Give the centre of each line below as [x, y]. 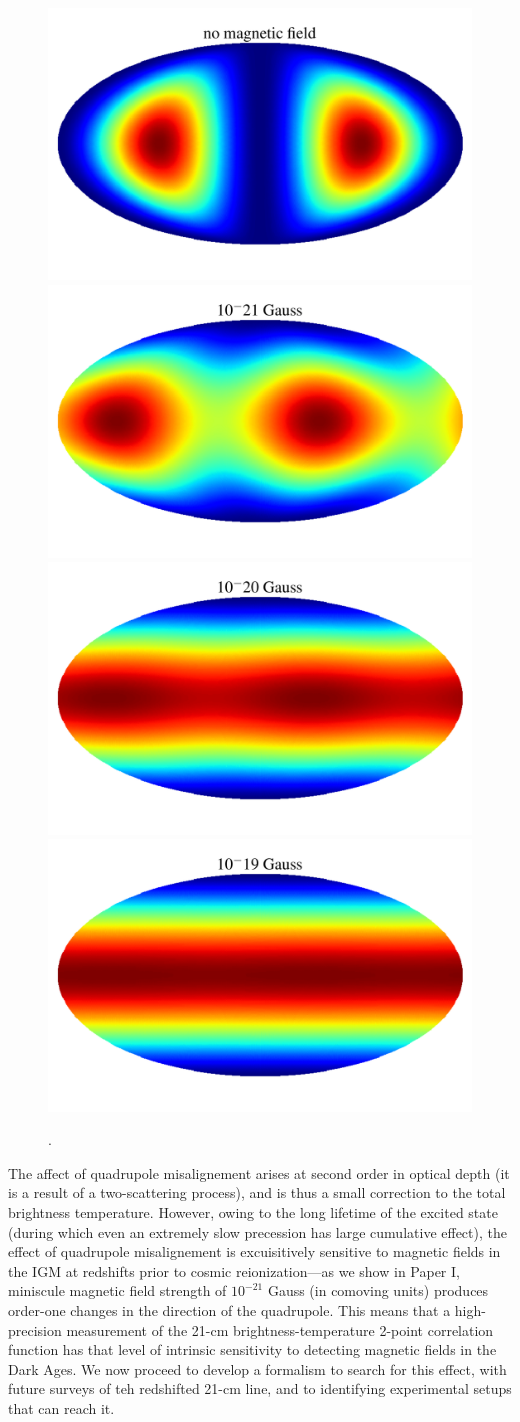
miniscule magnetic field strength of [117, 1290]
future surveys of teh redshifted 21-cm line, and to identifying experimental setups [260, 1388]
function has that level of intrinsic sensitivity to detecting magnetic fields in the [252, 1349]
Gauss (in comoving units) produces [378, 1290]
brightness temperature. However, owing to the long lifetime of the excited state [253, 1211]
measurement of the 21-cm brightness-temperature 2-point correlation [280, 1329]
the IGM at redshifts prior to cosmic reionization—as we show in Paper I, [234, 1270]
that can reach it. [61, 1407]
